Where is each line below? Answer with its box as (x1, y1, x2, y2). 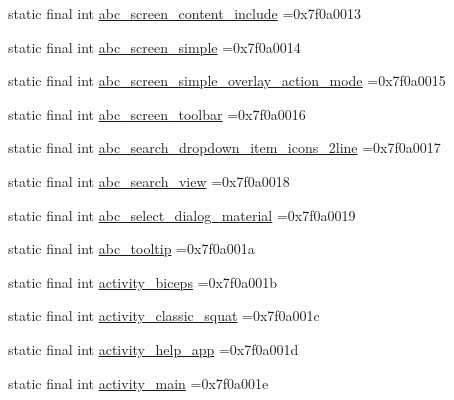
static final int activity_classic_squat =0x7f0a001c (8, 305, 320, 326)
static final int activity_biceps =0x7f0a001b (8, 271, 277, 292)
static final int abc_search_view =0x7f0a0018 (8, 170, 290, 191)
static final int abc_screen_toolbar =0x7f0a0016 (8, 103, 306, 124)
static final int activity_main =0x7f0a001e (8, 372, 269, 393)
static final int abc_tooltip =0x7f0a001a (8, 238, 255, 259)
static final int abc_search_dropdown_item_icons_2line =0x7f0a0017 (8, 137, 441, 158)
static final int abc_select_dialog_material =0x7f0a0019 (8, 204, 356, 225)
